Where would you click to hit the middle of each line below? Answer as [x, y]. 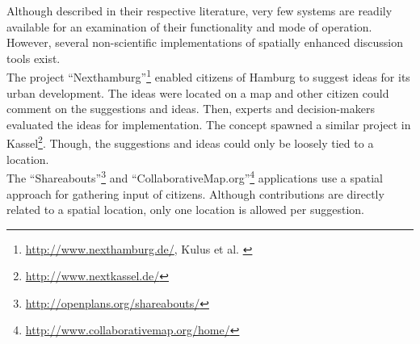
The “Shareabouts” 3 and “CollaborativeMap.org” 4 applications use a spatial [195, 176]
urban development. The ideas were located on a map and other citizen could [198, 92]
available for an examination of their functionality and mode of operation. [189, 26]
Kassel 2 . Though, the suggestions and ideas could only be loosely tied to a [190, 142]
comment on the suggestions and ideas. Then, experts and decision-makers [191, 109]
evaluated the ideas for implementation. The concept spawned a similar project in [209, 124]
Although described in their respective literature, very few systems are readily [199, 10]
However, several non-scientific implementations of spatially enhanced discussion [205, 42]
